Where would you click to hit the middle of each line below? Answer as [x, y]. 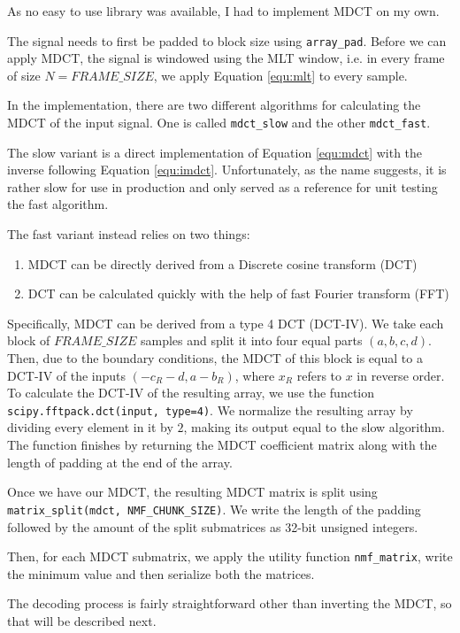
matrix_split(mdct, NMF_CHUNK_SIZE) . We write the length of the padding [214, 509]
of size [24, 75]
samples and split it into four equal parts [252, 340]
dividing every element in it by [90, 427]
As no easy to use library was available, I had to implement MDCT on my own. [223, 11]
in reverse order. [401, 375]
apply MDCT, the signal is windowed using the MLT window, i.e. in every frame [226, 58]
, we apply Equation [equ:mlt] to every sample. [280, 75]
